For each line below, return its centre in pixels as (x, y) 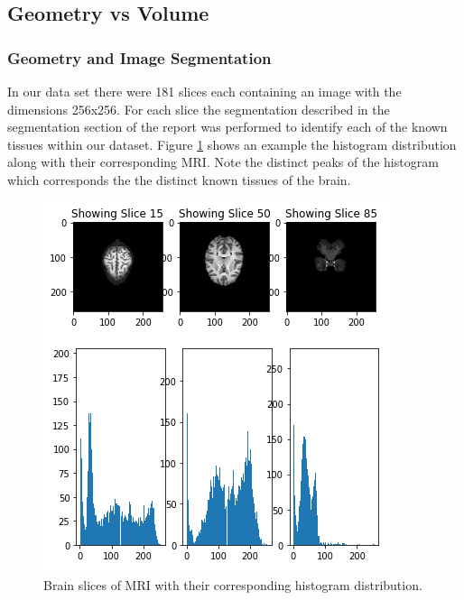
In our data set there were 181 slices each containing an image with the (204, 91)
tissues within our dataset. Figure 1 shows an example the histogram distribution (232, 144)
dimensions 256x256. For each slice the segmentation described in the (199, 109)
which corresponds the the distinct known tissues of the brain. (179, 179)
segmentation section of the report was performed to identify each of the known (227, 127)
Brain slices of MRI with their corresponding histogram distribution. (233, 585)
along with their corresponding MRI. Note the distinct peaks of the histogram (223, 162)
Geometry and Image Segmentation (139, 57)
